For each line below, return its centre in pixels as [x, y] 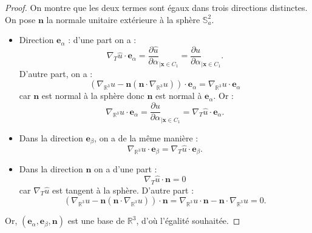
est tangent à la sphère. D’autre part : [123, 190]
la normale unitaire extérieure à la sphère [123, 19]
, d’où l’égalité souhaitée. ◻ [188, 221]
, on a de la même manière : [146, 137]
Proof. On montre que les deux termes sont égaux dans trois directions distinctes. [156, 7]
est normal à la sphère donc [93, 96]
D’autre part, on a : [56, 73]
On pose [20, 19]
